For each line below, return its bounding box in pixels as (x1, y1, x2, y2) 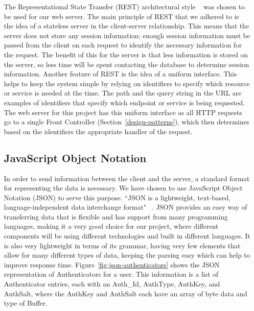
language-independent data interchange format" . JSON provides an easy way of (4, 202, 247, 212)
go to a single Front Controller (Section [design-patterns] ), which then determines (4, 117, 250, 127)
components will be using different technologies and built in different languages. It (4, 231, 251, 241)
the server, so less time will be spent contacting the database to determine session (4, 59, 249, 69)
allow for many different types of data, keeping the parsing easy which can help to (4, 250, 250, 260)
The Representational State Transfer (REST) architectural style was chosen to (4, 1, 245, 11)
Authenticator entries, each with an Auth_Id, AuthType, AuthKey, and (4, 279, 220, 289)
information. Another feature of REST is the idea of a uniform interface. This (4, 69, 237, 79)
